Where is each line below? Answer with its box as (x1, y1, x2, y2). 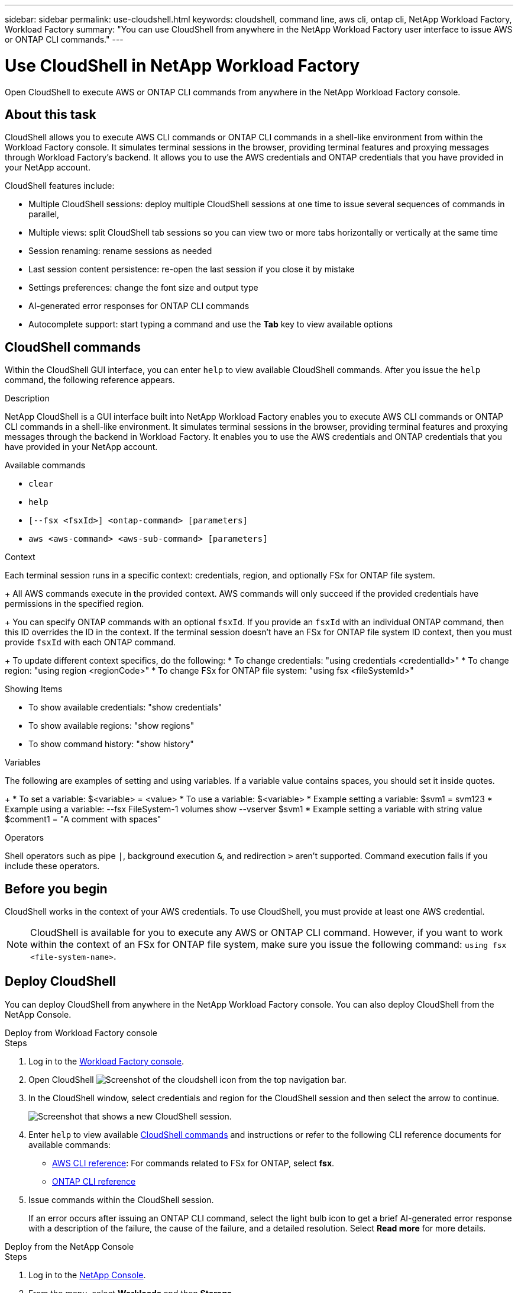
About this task (5, 107, 96, 122)
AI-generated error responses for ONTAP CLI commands (28, 301, 250, 311)
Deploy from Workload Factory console (5, 1027, 157, 1038)
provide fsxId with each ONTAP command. (5, 637, 176, 648)
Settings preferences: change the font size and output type (28, 282, 258, 293)
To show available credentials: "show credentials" (28, 702, 222, 713)
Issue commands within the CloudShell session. (28, 1194, 214, 1205)
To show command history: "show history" (28, 739, 194, 750)
